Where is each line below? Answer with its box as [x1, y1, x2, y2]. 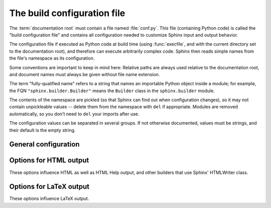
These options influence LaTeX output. [9, 195, 89, 201]
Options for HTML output [9, 156, 89, 165]
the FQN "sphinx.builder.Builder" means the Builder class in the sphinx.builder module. [9, 88, 215, 94]
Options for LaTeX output [9, 182, 90, 191]
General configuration [9, 140, 80, 149]
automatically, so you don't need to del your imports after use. [9, 111, 140, 117]
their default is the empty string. [9, 127, 76, 133]
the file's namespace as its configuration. [9, 55, 95, 61]
